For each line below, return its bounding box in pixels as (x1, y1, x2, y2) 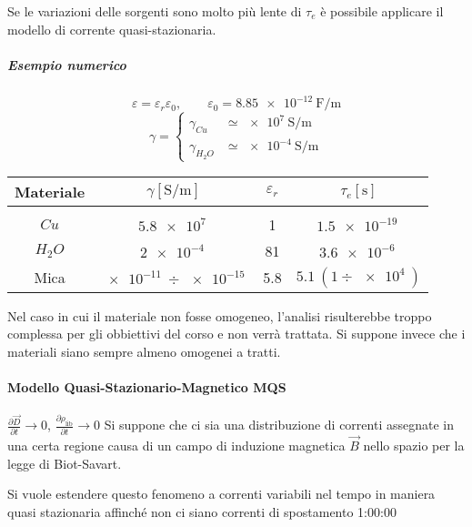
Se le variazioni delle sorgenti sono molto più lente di (7, 2, 302, 20)
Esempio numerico (7, 55, 126, 74)
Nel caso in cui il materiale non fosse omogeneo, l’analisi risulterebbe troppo (7, 306, 432, 325)
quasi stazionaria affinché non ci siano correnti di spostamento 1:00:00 (7, 502, 397, 521)
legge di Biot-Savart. (7, 453, 122, 472)
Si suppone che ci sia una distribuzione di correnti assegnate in (104, 415, 454, 434)
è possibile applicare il (320, 2, 444, 20)
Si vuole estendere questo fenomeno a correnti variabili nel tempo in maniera (7, 484, 436, 503)
